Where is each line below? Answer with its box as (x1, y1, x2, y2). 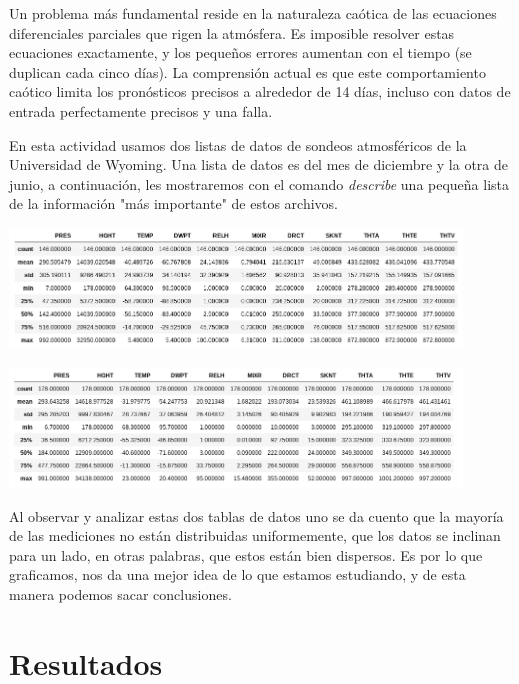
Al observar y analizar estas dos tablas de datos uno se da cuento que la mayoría (9, 505, 504, 526)
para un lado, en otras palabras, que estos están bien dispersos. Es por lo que (9, 544, 483, 565)
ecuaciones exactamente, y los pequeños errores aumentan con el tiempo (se (9, 42, 472, 63)
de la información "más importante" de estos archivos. (9, 193, 338, 214)
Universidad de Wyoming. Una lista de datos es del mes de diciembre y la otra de (9, 154, 509, 175)
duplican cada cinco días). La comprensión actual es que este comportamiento (9, 61, 486, 82)
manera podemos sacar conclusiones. (9, 583, 232, 604)
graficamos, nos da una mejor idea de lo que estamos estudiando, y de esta (9, 564, 466, 585)
